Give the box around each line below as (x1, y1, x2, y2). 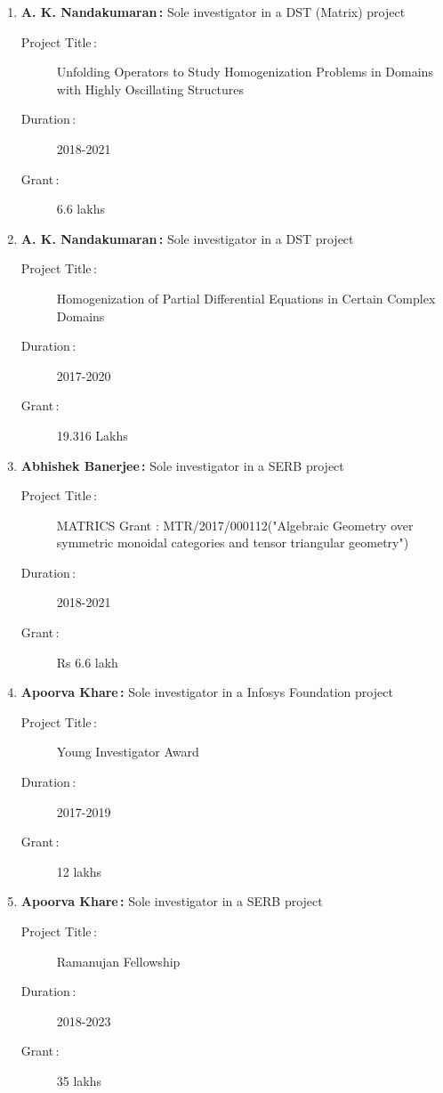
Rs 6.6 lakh (56, 652, 118, 671)
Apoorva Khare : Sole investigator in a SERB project (20, 892, 323, 911)
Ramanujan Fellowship (56, 951, 181, 970)
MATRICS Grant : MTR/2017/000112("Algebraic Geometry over (56, 515, 414, 534)
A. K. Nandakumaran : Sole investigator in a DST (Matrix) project (20, 3, 406, 20)
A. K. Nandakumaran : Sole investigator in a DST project (20, 229, 354, 247)
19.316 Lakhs (56, 425, 128, 444)
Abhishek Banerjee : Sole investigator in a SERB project (20, 456, 344, 474)
